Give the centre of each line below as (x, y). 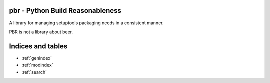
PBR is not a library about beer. (41, 32)
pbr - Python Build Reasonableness (65, 11)
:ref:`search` (34, 72)
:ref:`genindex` (37, 58)
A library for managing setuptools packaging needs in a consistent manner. (86, 23)
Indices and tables (38, 46)
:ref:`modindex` (37, 65)
